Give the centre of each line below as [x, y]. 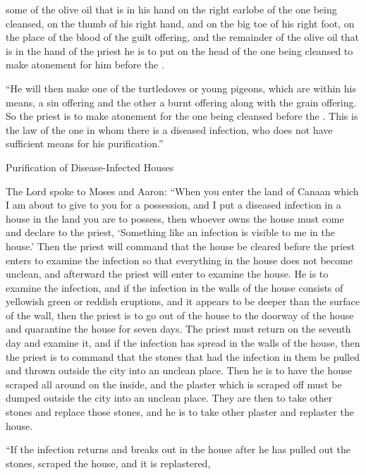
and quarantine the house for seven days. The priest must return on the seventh [178, 329]
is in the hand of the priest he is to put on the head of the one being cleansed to [179, 50]
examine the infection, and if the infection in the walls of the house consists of [175, 287]
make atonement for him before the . [85, 64]
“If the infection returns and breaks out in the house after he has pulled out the [178, 449]
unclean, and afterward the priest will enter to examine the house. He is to [167, 274]
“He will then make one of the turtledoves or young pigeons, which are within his [181, 88]
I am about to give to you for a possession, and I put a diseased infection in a [173, 205]
